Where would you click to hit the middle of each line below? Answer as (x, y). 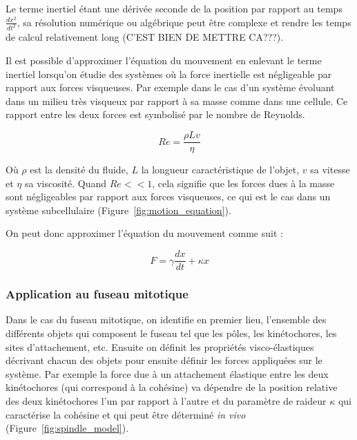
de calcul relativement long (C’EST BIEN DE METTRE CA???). (145, 37)
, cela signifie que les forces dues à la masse (243, 183)
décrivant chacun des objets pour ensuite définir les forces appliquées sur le (164, 360)
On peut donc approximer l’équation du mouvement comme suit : (144, 233)
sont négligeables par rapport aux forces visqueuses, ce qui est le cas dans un (168, 197)
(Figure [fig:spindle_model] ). (67, 428)
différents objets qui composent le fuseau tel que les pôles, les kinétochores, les (171, 333)
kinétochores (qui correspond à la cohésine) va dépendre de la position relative (172, 387)
